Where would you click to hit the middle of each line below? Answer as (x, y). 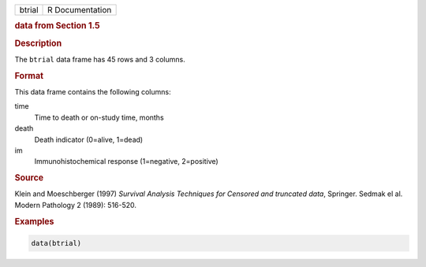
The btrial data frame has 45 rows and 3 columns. (100, 59)
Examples (34, 221)
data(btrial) (56, 243)
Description (38, 43)
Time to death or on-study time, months (99, 117)
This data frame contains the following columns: (93, 91)
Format (29, 76)
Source (29, 178)
